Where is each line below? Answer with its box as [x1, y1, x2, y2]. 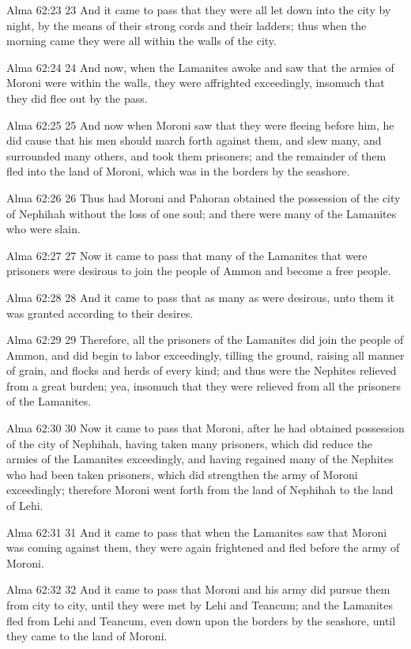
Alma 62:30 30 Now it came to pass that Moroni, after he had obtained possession [6, 420, 405, 436]
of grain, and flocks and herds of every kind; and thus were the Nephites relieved [6, 362, 397, 379]
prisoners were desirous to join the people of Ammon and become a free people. [6, 262, 391, 279]
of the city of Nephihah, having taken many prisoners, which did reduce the [6, 435, 373, 451]
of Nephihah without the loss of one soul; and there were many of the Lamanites [6, 205, 397, 221]
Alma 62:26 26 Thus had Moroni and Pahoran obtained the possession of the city [6, 189, 401, 206]
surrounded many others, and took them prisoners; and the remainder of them [6, 147, 386, 164]
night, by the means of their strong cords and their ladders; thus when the [6, 17, 367, 33]
